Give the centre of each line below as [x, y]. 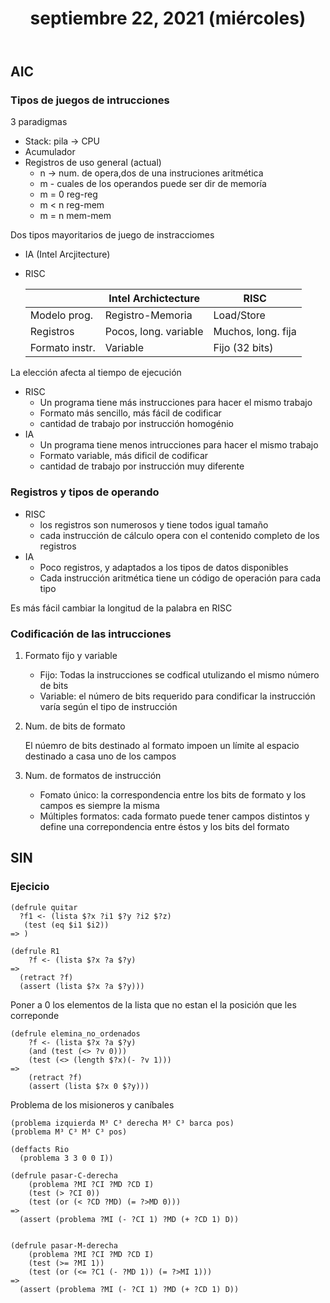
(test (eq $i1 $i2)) [66, 925]
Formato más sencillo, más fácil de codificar [130, 413]
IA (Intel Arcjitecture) [67, 254]
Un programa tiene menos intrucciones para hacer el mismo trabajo [179, 445]
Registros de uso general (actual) [93, 163]
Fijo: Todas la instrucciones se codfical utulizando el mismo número [179, 675]
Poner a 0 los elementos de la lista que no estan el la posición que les [153, 1004]
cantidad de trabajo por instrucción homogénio [136, 424]
